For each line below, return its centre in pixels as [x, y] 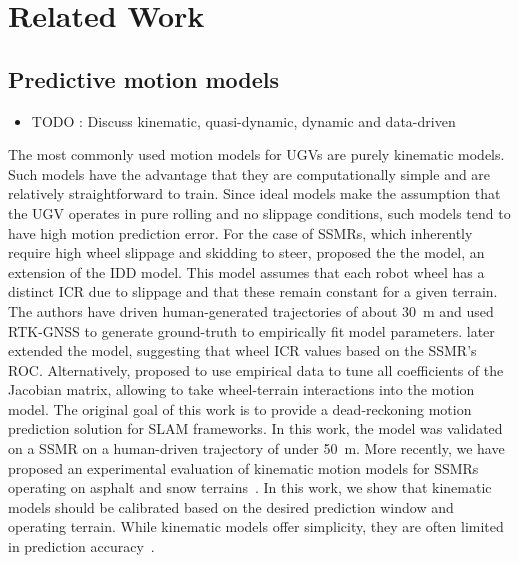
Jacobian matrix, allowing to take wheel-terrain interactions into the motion [241, 389]
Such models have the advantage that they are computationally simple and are [249, 173]
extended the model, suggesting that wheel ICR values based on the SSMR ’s [242, 350]
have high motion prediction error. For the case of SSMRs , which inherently [240, 232]
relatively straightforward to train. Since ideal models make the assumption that [254, 193]
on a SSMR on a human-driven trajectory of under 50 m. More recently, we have [256, 448]
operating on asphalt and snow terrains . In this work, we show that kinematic [250, 487]
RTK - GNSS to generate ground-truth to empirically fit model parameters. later [251, 330]
